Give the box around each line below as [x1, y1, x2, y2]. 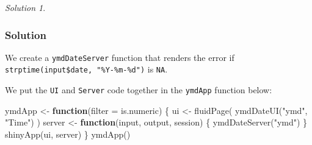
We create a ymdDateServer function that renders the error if [5, 51, 234, 63]
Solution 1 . [5, 1, 46, 13]
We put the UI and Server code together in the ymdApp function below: [5, 83, 272, 96]
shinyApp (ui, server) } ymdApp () [5, 127, 131, 140]
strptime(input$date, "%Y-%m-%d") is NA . [5, 63, 168, 76]
